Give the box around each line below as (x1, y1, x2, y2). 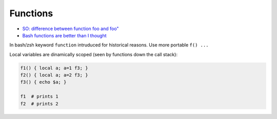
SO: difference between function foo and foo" (22, 26, 119, 32)
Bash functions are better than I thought (22, 32, 107, 38)
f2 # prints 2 (20, 101, 58, 107)
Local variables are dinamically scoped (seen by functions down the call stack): (9, 51, 178, 57)
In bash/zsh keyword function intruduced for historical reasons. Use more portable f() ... (9, 42, 209, 48)
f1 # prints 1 (20, 93, 58, 100)
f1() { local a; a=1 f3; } (20, 65, 88, 71)
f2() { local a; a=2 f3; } (20, 72, 88, 78)
